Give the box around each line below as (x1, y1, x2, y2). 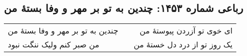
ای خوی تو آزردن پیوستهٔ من (140, 25, 233, 36)
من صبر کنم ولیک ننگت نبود (8, 39, 99, 50)
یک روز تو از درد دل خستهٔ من (134, 39, 233, 50)
